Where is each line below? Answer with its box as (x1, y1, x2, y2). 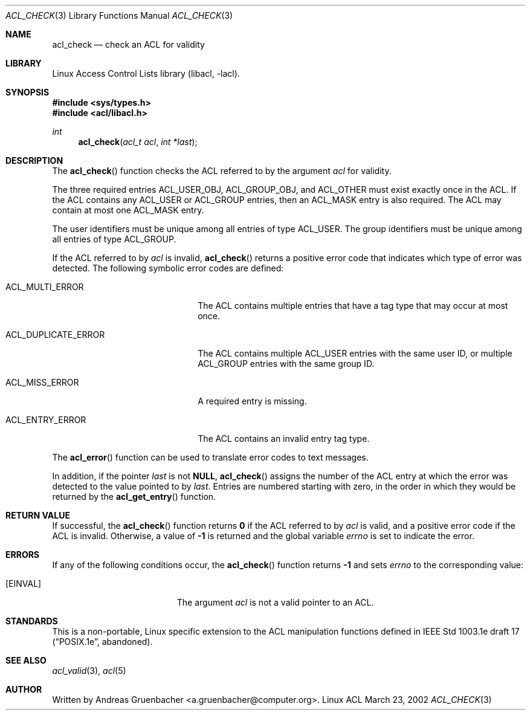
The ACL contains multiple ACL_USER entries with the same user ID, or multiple (198, 348, 512, 358)
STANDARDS (5, 616, 58, 626)
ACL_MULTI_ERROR (5, 282, 84, 292)
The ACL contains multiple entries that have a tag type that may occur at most (198, 300, 508, 311)
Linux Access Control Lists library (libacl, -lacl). (52, 68, 240, 79)
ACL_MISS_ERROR (5, 377, 79, 387)
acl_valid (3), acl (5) (52, 665, 126, 676)
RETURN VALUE (5, 510, 70, 520)
